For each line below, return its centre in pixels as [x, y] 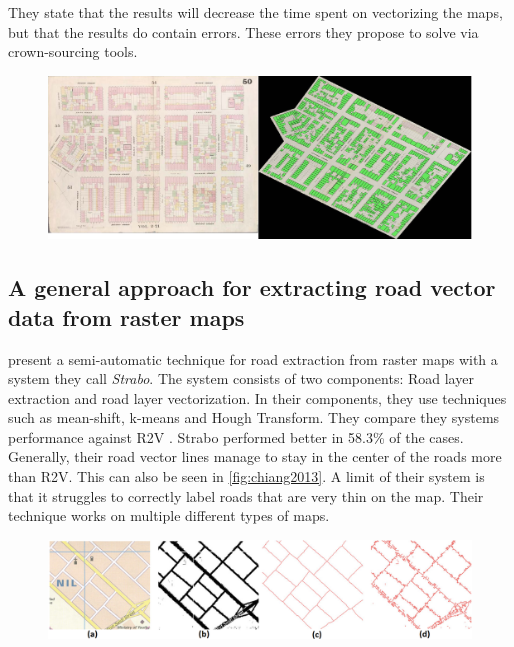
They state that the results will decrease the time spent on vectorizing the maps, [255, 12]
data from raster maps [126, 316]
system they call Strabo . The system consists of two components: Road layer [241, 378]
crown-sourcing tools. [73, 51]
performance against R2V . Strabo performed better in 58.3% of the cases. [236, 436]
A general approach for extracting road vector [252, 287]
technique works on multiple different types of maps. [169, 515]
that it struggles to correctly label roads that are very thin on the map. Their [246, 495]
